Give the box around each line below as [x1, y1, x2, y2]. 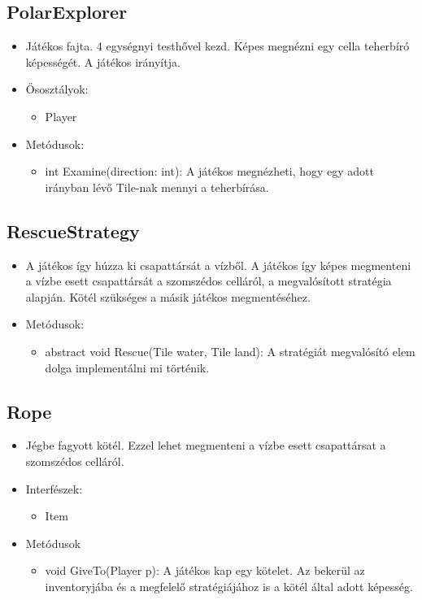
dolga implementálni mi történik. [45, 359, 210, 376]
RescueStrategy [7, 218, 140, 243]
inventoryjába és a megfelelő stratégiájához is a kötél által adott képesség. [45, 577, 413, 594]
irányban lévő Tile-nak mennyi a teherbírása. [45, 178, 269, 195]
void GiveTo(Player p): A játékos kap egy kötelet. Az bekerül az [45, 562, 365, 579]
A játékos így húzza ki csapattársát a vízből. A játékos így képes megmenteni [25, 256, 411, 273]
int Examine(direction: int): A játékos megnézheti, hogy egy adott [45, 163, 374, 180]
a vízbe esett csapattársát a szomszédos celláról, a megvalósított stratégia [25, 272, 392, 289]
